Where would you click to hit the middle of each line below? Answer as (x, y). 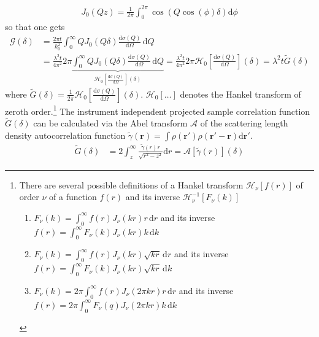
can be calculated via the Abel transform (110, 123)
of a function (73, 197)
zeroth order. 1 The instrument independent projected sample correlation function (158, 110)
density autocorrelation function (65, 135)
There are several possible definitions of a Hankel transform (131, 184)
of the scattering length (244, 123)
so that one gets (35, 27)
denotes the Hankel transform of (240, 94)
